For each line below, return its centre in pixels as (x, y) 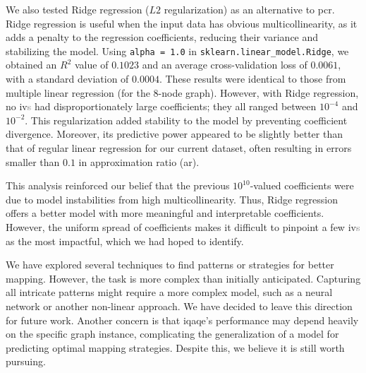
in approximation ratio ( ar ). (139, 161)
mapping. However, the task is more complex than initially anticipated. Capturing (183, 278)
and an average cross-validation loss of (225, 65)
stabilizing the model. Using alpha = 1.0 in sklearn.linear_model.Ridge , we (177, 51)
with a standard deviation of (67, 79)
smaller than (33, 161)
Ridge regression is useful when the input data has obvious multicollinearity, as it (182, 23)
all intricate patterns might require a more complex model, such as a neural (169, 292)
